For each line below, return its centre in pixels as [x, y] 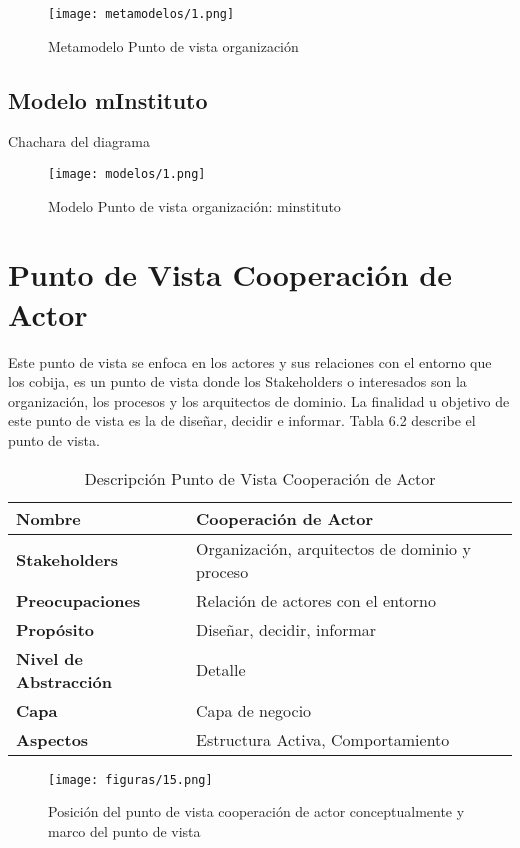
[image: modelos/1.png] [127, 174]
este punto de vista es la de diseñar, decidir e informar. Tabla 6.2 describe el [242, 420]
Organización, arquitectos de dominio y [333, 548]
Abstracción [64, 681]
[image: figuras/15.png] [130, 779]
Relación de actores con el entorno [316, 600]
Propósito [55, 629]
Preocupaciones [78, 600]
